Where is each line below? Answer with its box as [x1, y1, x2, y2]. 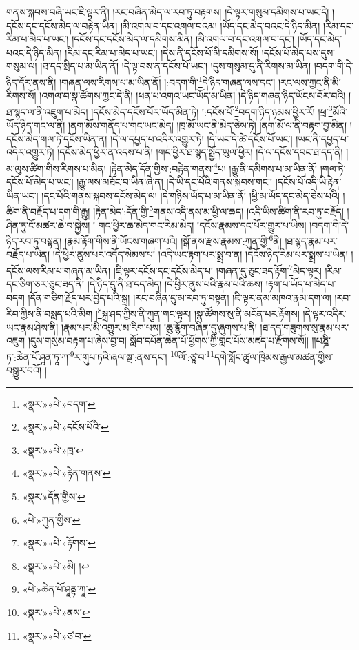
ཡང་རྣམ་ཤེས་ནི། [6, 319, 59, 334]
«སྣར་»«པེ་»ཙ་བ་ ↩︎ [22, 628, 92, 642]
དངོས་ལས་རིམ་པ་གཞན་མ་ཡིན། [6, 263, 111, 277]
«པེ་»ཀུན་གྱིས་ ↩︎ [22, 512, 81, 526]
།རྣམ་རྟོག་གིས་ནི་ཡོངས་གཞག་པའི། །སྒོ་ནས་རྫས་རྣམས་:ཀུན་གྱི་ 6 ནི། [64, 232, 282, 248]
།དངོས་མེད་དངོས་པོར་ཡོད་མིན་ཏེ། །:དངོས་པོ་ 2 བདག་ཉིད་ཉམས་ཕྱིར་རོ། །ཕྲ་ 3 [91, 102, 333, 119]
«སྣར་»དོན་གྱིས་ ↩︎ [22, 489, 85, 504]
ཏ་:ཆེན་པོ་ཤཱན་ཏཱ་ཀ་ [6, 349, 70, 364]
